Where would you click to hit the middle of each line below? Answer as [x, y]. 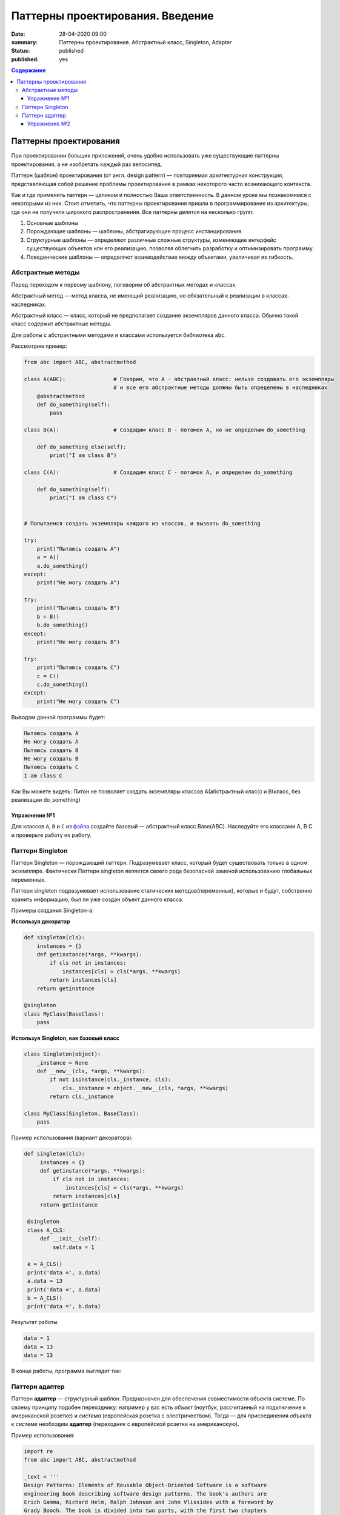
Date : [18, 34]
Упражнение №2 [49, 124]
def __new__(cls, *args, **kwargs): [91, 1071]
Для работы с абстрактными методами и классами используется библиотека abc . [119, 335]
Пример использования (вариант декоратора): [72, 1138]
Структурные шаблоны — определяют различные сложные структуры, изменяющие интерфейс [152, 240]
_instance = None [62, 1063]
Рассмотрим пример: [39, 346]
